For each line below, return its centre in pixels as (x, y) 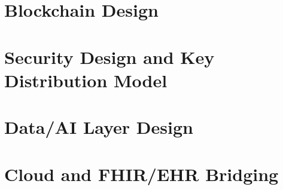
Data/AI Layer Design (99, 127)
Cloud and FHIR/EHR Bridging (141, 174)
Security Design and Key (109, 56)
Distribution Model (86, 80)
